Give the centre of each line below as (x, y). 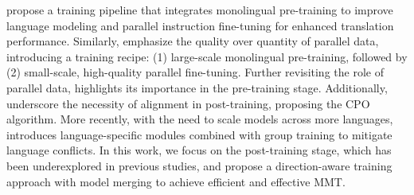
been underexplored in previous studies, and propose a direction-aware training (199, 165)
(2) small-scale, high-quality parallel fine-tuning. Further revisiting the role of (195, 72)
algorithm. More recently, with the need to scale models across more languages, (200, 119)
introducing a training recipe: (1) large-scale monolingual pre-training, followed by (207, 56)
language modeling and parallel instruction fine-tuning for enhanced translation (200, 25)
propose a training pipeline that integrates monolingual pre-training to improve (200, 10)
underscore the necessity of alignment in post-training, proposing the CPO (188, 103)
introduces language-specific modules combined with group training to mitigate (199, 134)
